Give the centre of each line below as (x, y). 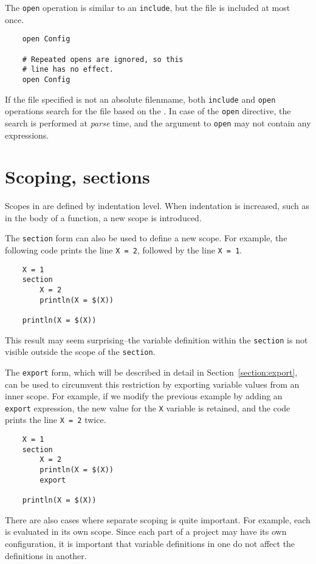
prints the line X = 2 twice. (56, 420)
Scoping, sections (77, 177)
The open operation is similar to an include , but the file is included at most (148, 7)
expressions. (27, 135)
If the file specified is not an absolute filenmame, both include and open (140, 99)
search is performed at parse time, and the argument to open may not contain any (158, 122)
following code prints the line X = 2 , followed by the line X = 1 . (124, 250)
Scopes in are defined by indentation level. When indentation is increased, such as (157, 206)
